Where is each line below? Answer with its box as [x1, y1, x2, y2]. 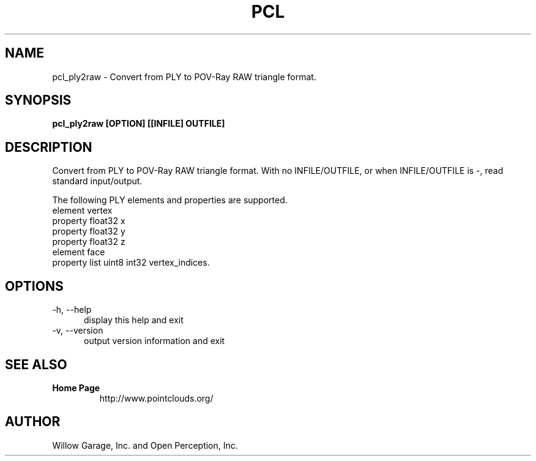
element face [52, 247, 105, 258]
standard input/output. [52, 176, 143, 187]
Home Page [52, 382, 100, 393]
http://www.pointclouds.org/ [99, 392, 214, 403]
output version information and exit [84, 335, 225, 347]
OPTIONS [5, 278, 64, 294]
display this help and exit [84, 315, 184, 326]
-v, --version [52, 325, 103, 336]
